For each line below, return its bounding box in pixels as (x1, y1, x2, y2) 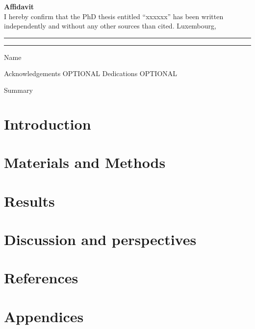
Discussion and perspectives (4, 229, 197, 249)
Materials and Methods (4, 152, 166, 172)
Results (4, 191, 55, 211)
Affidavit (4, 1, 34, 11)
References (4, 268, 78, 288)
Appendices (4, 306, 84, 326)
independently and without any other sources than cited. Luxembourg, (4, 21, 216, 31)
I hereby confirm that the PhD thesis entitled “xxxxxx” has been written (4, 11, 224, 21)
